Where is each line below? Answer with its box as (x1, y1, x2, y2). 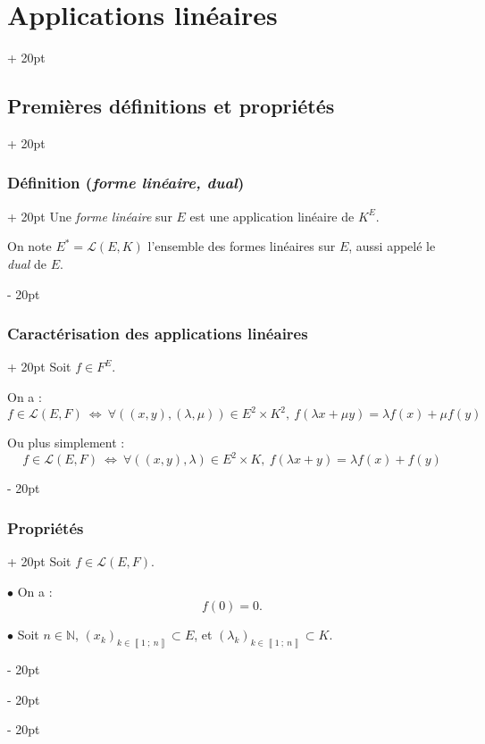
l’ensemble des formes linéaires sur (147, 237, 336, 255)
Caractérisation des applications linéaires (7, 322, 308, 345)
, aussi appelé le (348, 237, 436, 255)
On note (7, 237, 52, 255)
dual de (7, 254, 47, 272)
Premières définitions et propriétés (7, 92, 335, 120)
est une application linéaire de (189, 206, 355, 225)
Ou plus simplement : (7, 433, 125, 452)
